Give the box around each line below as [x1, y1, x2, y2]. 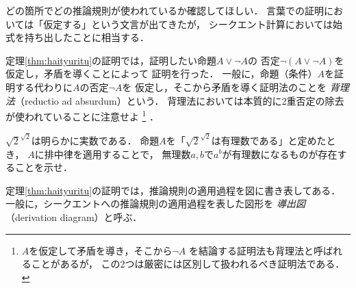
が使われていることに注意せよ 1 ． [5, 107, 160, 123]
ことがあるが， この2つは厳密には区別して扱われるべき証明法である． [31, 257, 345, 271]
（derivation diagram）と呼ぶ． [5, 209, 142, 224]
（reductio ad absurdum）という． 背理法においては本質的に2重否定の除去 [15, 93, 344, 107]
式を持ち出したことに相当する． [5, 30, 149, 44]
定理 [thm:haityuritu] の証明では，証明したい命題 [5, 53, 217, 67]
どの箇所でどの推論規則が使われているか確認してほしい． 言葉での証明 [5, 3, 325, 17]
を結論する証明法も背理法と [188, 243, 314, 257]
